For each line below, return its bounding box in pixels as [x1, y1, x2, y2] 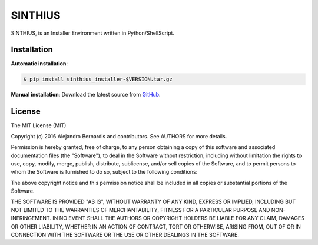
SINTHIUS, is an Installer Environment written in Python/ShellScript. [11, 29, 175, 37]
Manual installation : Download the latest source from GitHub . [11, 91, 161, 98]
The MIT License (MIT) [11, 122, 67, 129]
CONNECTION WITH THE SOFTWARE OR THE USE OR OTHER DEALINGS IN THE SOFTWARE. [11, 231, 240, 239]
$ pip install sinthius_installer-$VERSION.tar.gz [23, 76, 173, 82]
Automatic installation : [11, 60, 68, 67]
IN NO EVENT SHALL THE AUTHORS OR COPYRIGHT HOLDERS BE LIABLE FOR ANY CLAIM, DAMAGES [52, 215, 304, 222]
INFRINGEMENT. [11, 215, 51, 222]
